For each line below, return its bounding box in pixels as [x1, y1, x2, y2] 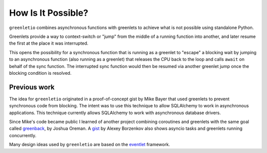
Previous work [9, 83, 55, 91]
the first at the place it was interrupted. [9, 40, 89, 46]
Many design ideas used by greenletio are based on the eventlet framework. [9, 142, 170, 148]
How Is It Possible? [9, 7, 89, 18]
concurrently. [9, 132, 37, 138]
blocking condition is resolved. [9, 70, 72, 76]
